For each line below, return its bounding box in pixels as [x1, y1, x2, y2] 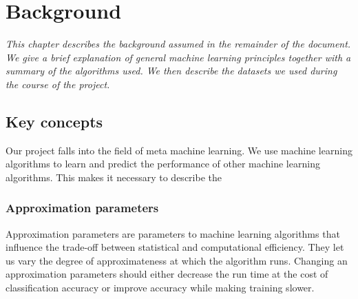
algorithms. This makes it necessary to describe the [6, 169, 222, 184]
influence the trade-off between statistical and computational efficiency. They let [6, 240, 344, 254]
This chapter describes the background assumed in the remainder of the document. [6, 37, 351, 51]
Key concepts [6, 110, 103, 132]
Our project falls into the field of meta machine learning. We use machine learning [6, 143, 352, 157]
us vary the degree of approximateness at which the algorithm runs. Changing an [6, 253, 348, 267]
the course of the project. [6, 76, 110, 91]
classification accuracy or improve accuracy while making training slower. [6, 280, 315, 295]
